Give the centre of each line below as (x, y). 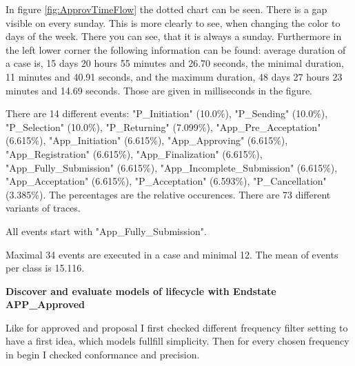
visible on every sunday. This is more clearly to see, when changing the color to (173, 22)
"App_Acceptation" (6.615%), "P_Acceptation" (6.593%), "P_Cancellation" (166, 181)
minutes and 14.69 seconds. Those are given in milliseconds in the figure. (159, 90)
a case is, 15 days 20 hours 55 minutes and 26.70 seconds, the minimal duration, (175, 63)
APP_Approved (45, 304)
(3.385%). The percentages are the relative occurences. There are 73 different (168, 194)
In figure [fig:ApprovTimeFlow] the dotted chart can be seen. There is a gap (166, 9)
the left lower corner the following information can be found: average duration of (176, 49)
